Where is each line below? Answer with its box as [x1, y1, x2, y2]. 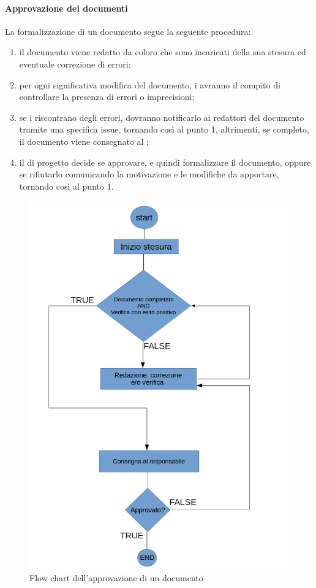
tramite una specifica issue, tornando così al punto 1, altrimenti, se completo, [19, 123, 309, 136]
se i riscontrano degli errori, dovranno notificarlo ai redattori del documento [19, 110, 304, 123]
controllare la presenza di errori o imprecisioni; [19, 90, 195, 103]
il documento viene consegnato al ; [19, 134, 149, 147]
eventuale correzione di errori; [19, 57, 131, 70]
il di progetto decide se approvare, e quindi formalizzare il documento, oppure [19, 155, 311, 168]
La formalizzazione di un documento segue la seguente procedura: [5, 25, 251, 37]
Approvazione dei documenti [5, 1, 128, 14]
